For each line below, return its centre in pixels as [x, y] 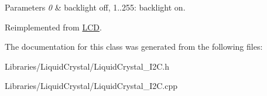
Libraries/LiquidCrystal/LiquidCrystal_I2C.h [87, 66]
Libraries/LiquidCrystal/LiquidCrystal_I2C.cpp [91, 86]
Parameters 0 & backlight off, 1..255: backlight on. [95, 7]
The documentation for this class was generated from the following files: [134, 47]
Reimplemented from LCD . [53, 27]
